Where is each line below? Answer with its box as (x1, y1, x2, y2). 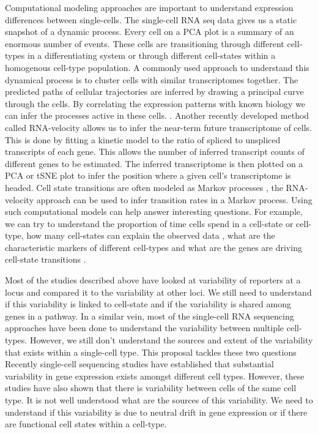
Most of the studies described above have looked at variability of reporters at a (5, 274, 301, 286)
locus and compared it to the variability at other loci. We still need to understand (5, 285, 312, 298)
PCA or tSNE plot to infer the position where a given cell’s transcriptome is (5, 169, 291, 182)
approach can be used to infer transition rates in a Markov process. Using (36, 193, 312, 206)
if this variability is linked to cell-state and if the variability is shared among (5, 297, 291, 310)
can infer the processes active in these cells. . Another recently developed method (5, 109, 309, 122)
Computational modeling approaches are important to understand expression (5, 1, 294, 13)
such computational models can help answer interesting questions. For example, (5, 205, 303, 218)
